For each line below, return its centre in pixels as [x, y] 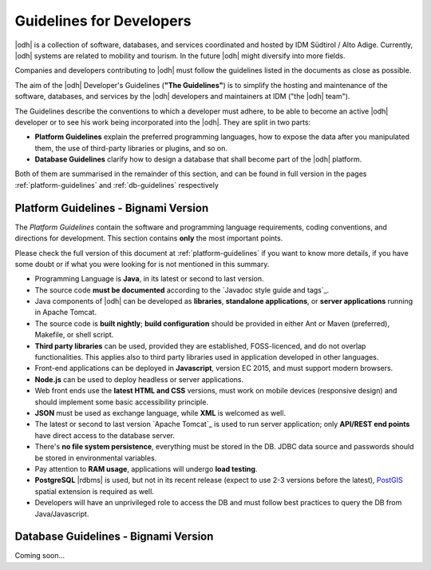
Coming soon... [40, 556]
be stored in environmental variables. [96, 458]
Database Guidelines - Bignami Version [114, 537]
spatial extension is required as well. [95, 491]
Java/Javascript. [62, 514]
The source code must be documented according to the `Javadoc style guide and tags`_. [182, 290]
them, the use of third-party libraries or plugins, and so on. [131, 148]
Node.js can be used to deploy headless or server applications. [139, 379]
